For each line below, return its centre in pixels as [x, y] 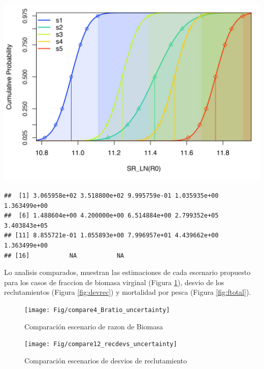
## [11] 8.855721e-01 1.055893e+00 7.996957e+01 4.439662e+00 [111, 236]
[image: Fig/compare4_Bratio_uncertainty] [97, 310]
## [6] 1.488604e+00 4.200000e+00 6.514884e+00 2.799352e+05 [111, 216]
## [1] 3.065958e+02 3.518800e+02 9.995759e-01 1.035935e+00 [111, 196]
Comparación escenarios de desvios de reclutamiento [106, 360]
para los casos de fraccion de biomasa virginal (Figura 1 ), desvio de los [114, 282]
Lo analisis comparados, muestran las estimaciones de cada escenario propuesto [127, 272]
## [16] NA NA [64, 255]
